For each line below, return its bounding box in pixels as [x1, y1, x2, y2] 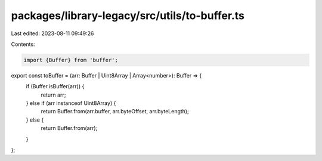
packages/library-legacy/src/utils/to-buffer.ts [11, 9, 244, 22]
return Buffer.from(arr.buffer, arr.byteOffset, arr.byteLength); [41, 108, 189, 115]
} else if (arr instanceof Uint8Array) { [26, 100, 116, 107]
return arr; [41, 91, 66, 98]
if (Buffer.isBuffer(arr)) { [26, 83, 85, 90]
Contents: [11, 41, 35, 48]
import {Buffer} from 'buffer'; [23, 57, 119, 63]
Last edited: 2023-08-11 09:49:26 [11, 30, 94, 37]
